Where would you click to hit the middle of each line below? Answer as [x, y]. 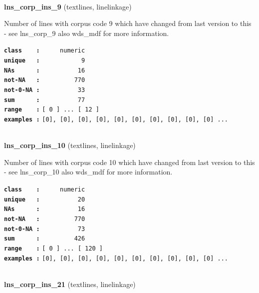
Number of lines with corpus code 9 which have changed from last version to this [128, 23]
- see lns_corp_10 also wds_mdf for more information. [88, 172]
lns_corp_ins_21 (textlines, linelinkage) [70, 284]
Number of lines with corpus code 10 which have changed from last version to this [129, 162]
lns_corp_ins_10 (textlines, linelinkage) [70, 145]
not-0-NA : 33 [45, 90]
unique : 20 [45, 199]
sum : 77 [45, 100]
